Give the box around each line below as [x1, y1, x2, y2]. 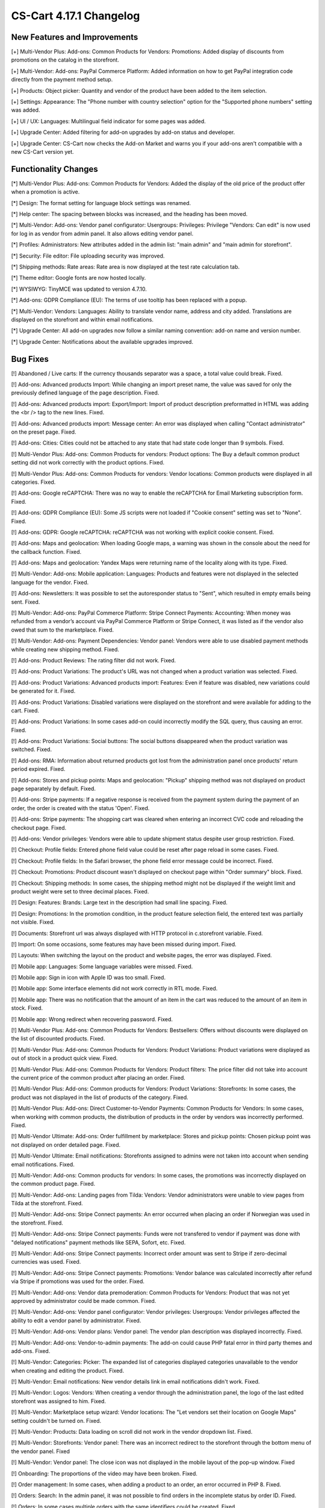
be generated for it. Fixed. [11, 688, 76, 695]
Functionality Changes [11, 163, 99, 174]
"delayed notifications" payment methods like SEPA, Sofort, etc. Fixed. [11, 1238, 186, 1246]
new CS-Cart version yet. [11, 148, 75, 155]
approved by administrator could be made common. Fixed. [11, 1297, 156, 1304]
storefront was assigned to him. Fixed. [11, 1397, 107, 1405]
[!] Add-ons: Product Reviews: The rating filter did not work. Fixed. [11, 656, 176, 664]
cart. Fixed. [11, 706, 39, 714]
